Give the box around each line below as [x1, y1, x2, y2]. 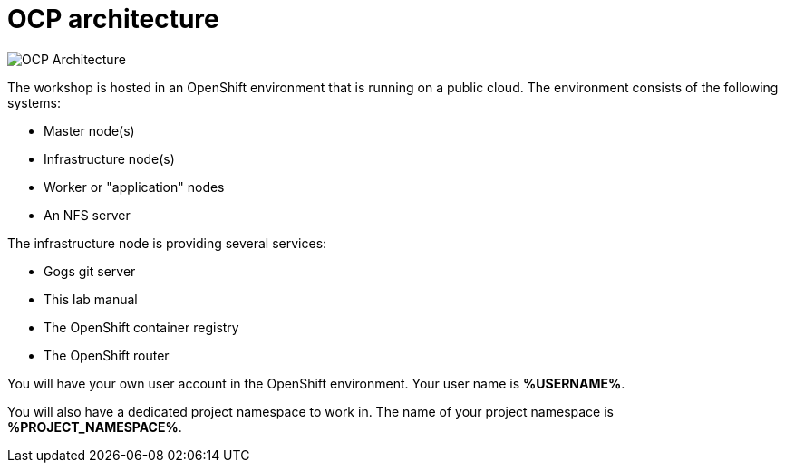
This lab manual [44, 291, 138, 307]
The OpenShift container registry [44, 319, 239, 335]
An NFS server [44, 206, 131, 223]
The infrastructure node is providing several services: [7, 235, 327, 251]
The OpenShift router [44, 347, 170, 363]
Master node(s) [44, 122, 135, 139]
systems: [7, 94, 61, 110]
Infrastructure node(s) [44, 150, 175, 167]
